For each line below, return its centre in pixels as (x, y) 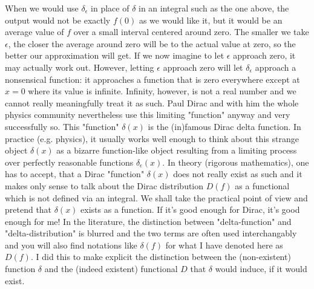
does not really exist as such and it (238, 174)
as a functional (262, 185)
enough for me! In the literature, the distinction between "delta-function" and (148, 221)
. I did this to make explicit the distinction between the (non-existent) (161, 257)
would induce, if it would (261, 269)
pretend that (28, 209)
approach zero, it (264, 55)
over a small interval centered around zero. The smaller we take (191, 32)
